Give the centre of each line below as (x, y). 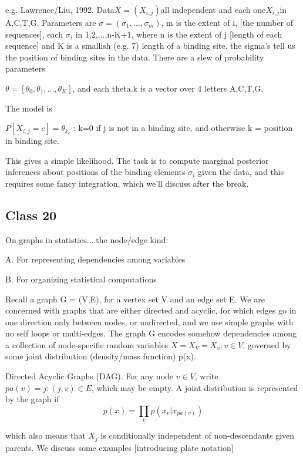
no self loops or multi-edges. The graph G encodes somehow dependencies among (151, 333)
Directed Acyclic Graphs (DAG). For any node (90, 376)
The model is (29, 108)
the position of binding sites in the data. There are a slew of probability (135, 57)
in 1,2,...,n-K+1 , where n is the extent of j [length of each (179, 34)
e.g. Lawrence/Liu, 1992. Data (60, 9)
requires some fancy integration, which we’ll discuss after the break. (127, 183)
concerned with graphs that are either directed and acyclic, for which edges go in (151, 310)
